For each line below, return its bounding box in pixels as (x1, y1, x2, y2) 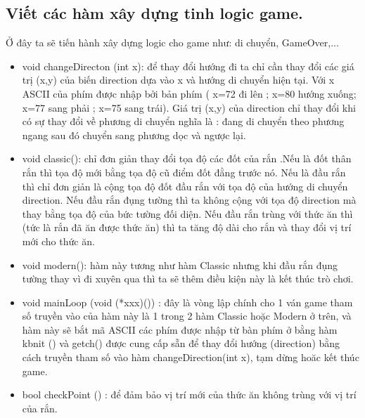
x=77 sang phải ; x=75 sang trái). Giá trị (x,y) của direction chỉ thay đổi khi (22, 100, 356, 115)
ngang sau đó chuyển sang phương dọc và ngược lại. (22, 127, 246, 142)
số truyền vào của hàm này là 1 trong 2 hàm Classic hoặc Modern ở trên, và (22, 308, 352, 323)
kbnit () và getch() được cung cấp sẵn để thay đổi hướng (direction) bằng (22, 336, 340, 351)
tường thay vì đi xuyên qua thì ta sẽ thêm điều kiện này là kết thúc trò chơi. (22, 271, 354, 286)
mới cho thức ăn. (22, 233, 95, 248)
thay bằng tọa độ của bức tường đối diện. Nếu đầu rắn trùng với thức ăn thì (22, 206, 353, 221)
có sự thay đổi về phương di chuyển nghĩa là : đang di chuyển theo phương (22, 114, 345, 129)
